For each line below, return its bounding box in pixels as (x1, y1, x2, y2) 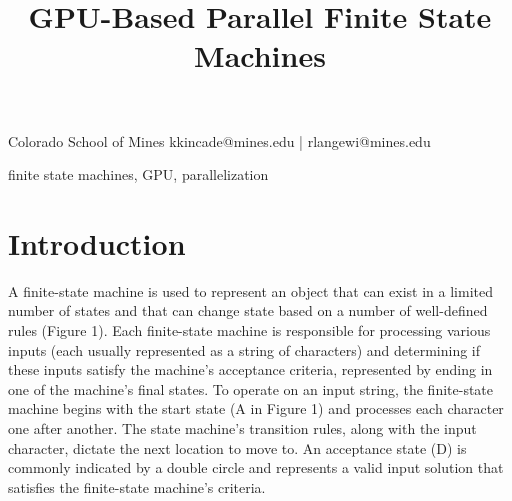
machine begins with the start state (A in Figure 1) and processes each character (8, 398, 504, 419)
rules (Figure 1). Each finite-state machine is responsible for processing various (8, 320, 491, 341)
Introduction (8, 222, 186, 263)
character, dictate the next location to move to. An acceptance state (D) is (8, 437, 467, 458)
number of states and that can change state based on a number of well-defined (8, 300, 488, 321)
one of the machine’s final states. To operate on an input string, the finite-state (8, 378, 494, 399)
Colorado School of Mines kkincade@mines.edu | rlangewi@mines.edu (8, 130, 431, 151)
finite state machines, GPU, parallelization (8, 164, 269, 185)
